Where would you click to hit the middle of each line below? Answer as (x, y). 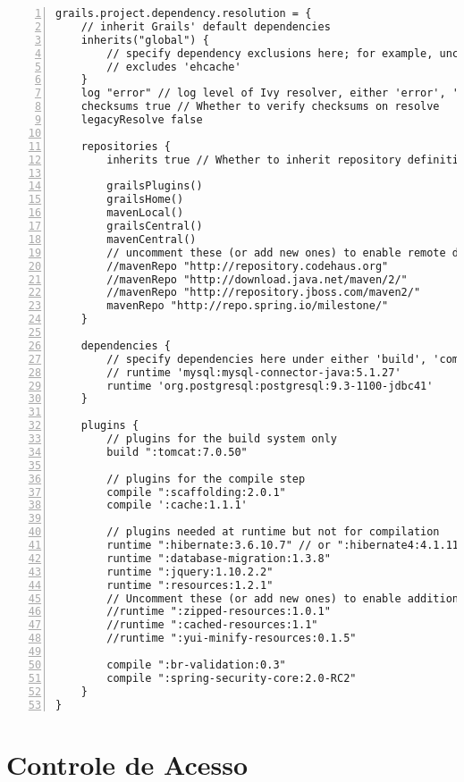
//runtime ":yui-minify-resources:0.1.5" (232, 639)
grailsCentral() (155, 226)
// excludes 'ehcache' (174, 67)
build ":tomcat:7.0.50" (177, 452)
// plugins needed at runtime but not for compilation (273, 532)
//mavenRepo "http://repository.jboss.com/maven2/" (264, 293)
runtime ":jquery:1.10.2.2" (190, 572)
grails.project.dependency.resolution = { (184, 13)
